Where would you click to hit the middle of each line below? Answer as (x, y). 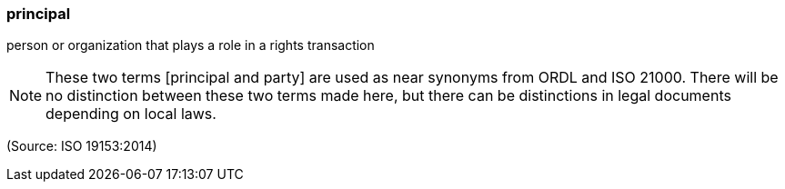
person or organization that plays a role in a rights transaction (191, 45)
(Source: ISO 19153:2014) (82, 146)
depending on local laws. (131, 114)
